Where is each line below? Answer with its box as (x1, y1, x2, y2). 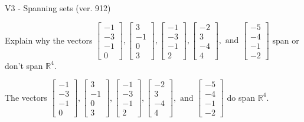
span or (272, 34, 299, 46)
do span (227, 91, 256, 103)
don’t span (5, 59, 43, 71)
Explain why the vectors (5, 34, 93, 46)
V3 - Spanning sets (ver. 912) (5, 2, 111, 14)
